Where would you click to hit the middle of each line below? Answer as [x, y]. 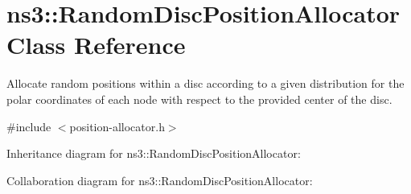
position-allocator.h [117, 126]
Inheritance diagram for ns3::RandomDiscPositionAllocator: [154, 153]
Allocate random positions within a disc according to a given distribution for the [205, 83]
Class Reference [96, 45]
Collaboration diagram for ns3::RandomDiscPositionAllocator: [160, 180]
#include [29, 126]
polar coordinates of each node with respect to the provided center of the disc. [199, 99]
